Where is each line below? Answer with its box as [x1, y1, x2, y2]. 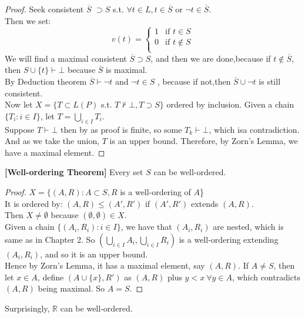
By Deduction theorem [5, 75, 87, 87]
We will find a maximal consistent [5, 52, 127, 64]
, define [37, 270, 64, 283]
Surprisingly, [5, 302, 50, 314]
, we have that [120, 220, 172, 233]
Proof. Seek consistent [5, 3, 84, 15]
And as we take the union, [5, 135, 100, 147]
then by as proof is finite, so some [60, 123, 182, 135]
